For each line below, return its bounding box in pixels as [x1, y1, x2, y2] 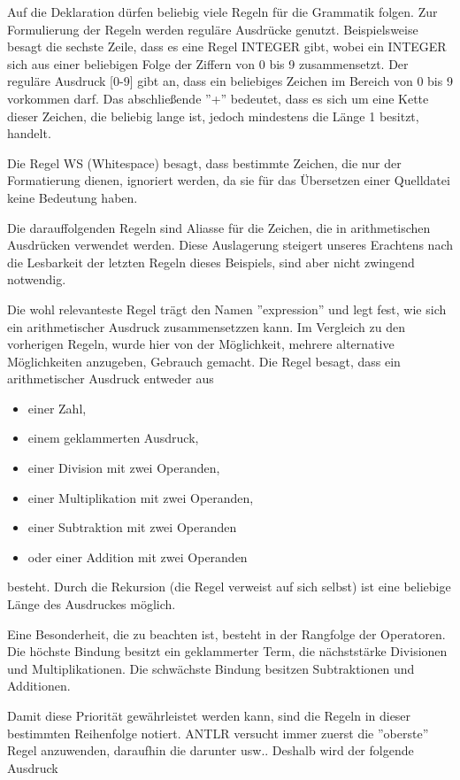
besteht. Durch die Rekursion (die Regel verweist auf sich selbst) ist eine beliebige [7, 577, 451, 596]
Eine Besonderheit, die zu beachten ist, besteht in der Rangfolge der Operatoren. [7, 624, 446, 643]
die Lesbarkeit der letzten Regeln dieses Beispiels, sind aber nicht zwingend [7, 252, 415, 271]
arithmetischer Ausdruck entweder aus [7, 369, 214, 388]
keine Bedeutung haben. [7, 188, 138, 206]
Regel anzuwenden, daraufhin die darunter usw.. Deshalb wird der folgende [7, 741, 414, 760]
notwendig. [7, 270, 66, 289]
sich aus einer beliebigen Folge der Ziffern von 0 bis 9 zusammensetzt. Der [7, 54, 409, 73]
